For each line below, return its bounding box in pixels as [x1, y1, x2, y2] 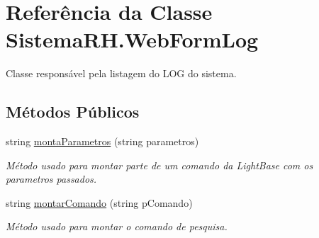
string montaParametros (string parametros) [6, 134, 199, 149]
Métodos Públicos [6, 101, 140, 123]
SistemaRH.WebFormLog [6, 25, 259, 54]
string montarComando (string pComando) [6, 195, 193, 210]
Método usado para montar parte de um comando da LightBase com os [6, 157, 313, 172]
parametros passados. [6, 171, 97, 186]
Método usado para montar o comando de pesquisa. [6, 219, 228, 234]
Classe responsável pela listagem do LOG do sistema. [6, 66, 237, 81]
